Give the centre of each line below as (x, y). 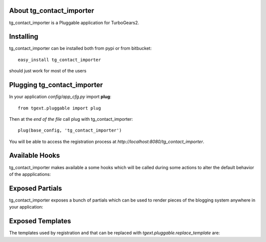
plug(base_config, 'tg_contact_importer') (70, 130)
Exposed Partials (36, 188)
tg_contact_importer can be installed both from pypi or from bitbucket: (81, 48)
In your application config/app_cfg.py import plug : (60, 97)
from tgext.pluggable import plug (59, 108)
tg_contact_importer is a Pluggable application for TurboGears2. (74, 23)
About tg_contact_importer (52, 11)
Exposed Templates (40, 221)
